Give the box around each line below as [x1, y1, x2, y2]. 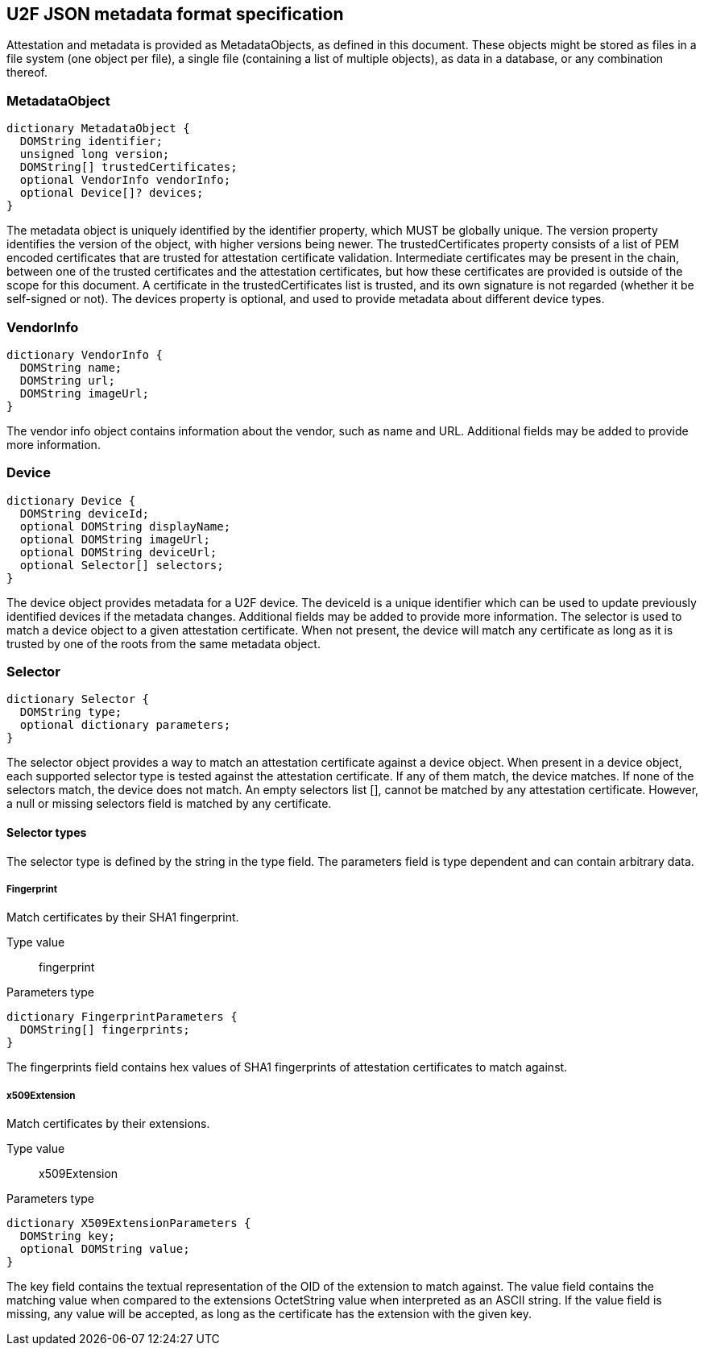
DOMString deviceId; [19, 506, 150, 520]
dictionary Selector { [6, 693, 150, 706]
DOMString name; [19, 360, 122, 374]
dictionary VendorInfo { [6, 347, 163, 361]
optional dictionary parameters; [19, 718, 231, 732]
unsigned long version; [19, 148, 170, 161]
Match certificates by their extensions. [6, 1117, 210, 1131]
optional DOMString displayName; [19, 519, 231, 533]
